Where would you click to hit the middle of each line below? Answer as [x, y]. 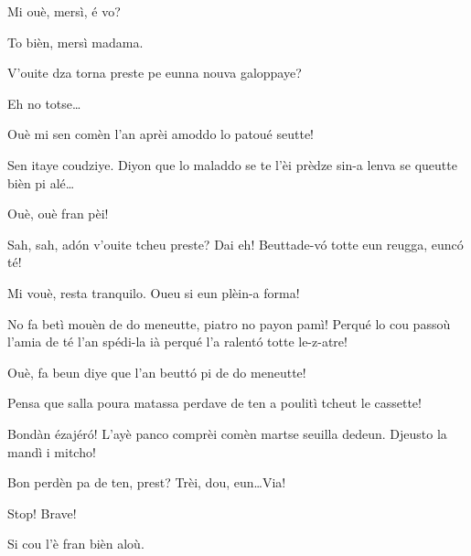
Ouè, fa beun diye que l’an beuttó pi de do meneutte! [157, 372]
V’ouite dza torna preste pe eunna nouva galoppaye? [155, 73]
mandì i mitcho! [52, 451]
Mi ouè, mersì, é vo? [64, 11]
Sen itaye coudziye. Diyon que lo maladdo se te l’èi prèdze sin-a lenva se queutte [232, 164]
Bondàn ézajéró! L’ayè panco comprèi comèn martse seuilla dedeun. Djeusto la [227, 433]
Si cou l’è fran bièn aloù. [76, 544]
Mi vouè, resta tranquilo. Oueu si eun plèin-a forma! [154, 292]
